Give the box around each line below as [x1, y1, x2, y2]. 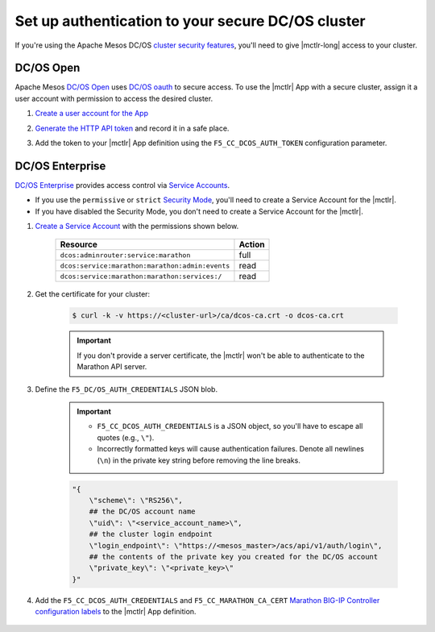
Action [238, 239, 265, 250]
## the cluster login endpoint [89, 530, 213, 539]
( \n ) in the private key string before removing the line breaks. [97, 455, 301, 465]
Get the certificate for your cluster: [35, 289, 151, 299]
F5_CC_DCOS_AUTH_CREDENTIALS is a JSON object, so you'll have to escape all [97, 422, 363, 431]
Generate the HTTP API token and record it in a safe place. [35, 123, 230, 133]
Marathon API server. [77, 362, 147, 372]
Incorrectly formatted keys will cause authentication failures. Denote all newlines [97, 444, 364, 454]
